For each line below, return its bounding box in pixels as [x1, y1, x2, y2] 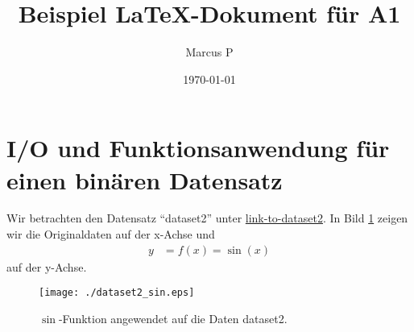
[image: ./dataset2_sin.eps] [39, 287, 195, 299]
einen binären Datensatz [6, 163, 283, 196]
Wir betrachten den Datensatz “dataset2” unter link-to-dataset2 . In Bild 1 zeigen [6, 210, 408, 226]
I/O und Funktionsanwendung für [6, 131, 390, 164]
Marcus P [185, 44, 234, 60]
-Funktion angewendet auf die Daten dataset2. [58, 309, 288, 326]
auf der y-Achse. [6, 258, 87, 275]
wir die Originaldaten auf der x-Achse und [6, 226, 215, 243]
